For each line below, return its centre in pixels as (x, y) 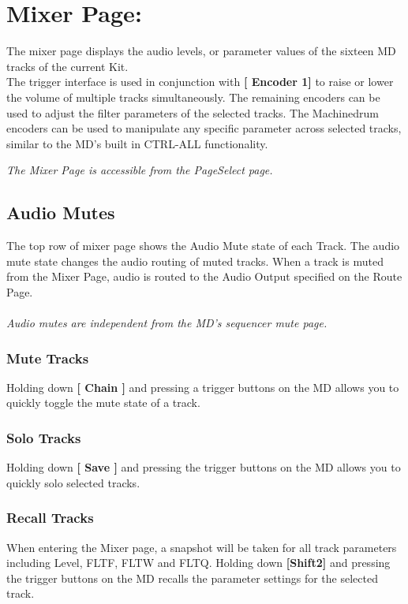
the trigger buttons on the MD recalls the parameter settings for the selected (192, 578)
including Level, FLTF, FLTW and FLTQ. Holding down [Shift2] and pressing (198, 563)
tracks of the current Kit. (67, 66)
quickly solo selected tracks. (73, 482)
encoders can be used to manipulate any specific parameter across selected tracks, (204, 128)
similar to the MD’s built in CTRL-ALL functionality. (137, 143)
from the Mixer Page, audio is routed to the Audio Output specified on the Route (204, 276)
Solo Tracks (44, 437)
